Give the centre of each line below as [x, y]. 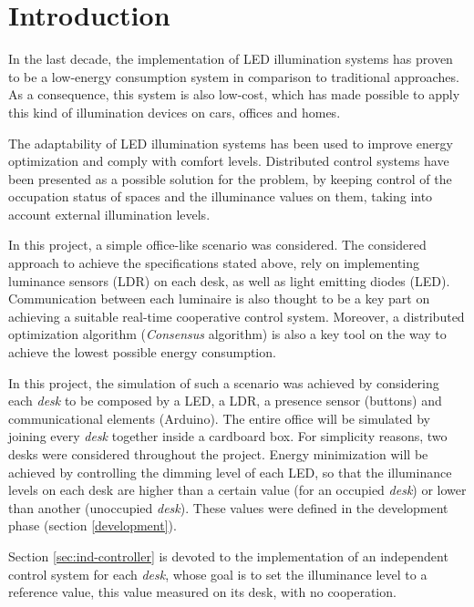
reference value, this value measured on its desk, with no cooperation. [202, 592]
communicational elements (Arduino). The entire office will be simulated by [219, 418]
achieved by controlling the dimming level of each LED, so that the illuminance [230, 472]
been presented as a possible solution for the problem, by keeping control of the [230, 178]
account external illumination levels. [109, 214]
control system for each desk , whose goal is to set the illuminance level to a [218, 574]
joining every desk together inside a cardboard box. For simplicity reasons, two [228, 436]
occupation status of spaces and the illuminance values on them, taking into [221, 196]
